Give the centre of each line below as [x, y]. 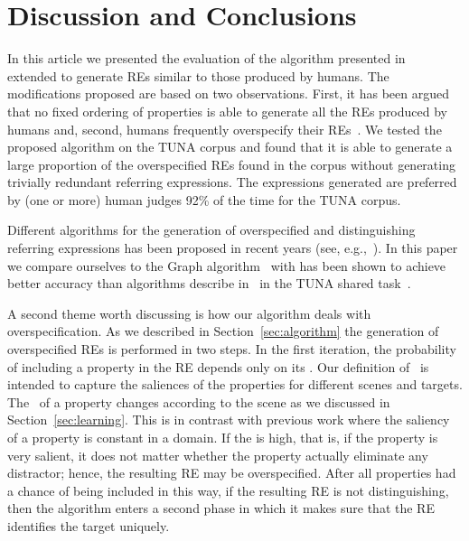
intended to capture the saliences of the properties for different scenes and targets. [235, 384]
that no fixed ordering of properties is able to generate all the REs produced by [227, 111]
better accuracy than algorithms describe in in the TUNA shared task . [209, 283]
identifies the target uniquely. [89, 525]
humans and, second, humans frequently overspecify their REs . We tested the [225, 129]
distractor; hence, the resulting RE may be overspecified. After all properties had [232, 473]
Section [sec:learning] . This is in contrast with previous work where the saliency [229, 420]
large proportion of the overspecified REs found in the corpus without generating [231, 164]
